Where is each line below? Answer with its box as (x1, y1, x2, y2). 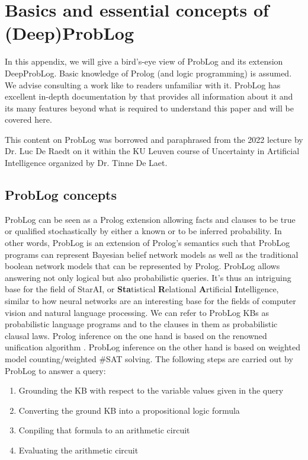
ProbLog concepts (5, 186, 117, 204)
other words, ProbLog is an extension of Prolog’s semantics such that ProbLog (5, 237, 290, 249)
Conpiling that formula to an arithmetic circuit (18, 424, 190, 436)
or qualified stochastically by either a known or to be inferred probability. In (5, 225, 282, 237)
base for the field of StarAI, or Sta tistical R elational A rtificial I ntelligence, (5, 283, 279, 295)
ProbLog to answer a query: (5, 364, 106, 376)
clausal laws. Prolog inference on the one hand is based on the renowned (5, 329, 267, 341)
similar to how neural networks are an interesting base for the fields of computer (5, 295, 296, 307)
